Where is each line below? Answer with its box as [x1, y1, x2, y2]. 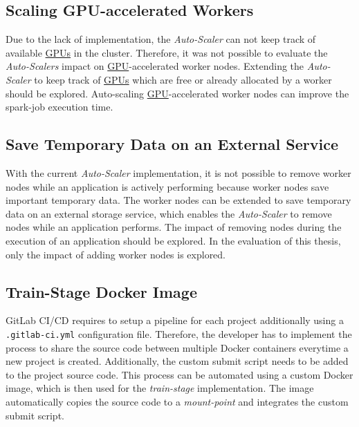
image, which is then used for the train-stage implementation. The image [6, 381, 314, 395]
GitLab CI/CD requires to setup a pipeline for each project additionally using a [6, 313, 344, 328]
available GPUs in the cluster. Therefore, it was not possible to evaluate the [6, 45, 328, 59]
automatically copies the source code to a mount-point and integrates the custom [6, 394, 349, 408]
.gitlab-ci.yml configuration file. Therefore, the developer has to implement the [6, 326, 352, 341]
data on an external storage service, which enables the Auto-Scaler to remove [6, 206, 332, 220]
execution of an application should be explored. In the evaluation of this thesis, [6, 233, 341, 247]
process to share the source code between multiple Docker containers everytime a [6, 340, 349, 354]
